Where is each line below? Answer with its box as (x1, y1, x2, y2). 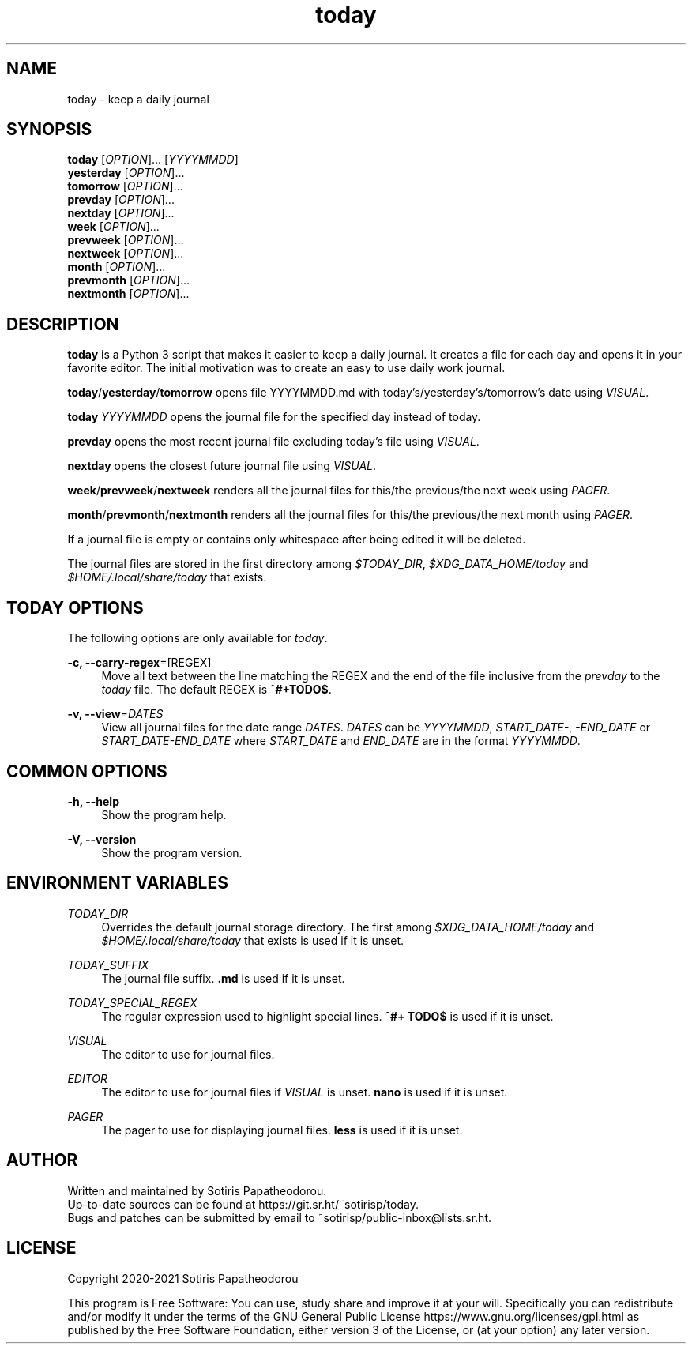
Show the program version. (101, 845, 243, 859)
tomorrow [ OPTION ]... (67, 179, 183, 194)
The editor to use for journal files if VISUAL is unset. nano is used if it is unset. (101, 1085, 508, 1099)
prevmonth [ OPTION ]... (67, 273, 190, 288)
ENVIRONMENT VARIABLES (6, 873, 228, 893)
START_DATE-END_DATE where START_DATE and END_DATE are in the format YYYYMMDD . (101, 734, 581, 748)
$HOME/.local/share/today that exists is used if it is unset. (101, 933, 404, 947)
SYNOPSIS (6, 119, 92, 140)
